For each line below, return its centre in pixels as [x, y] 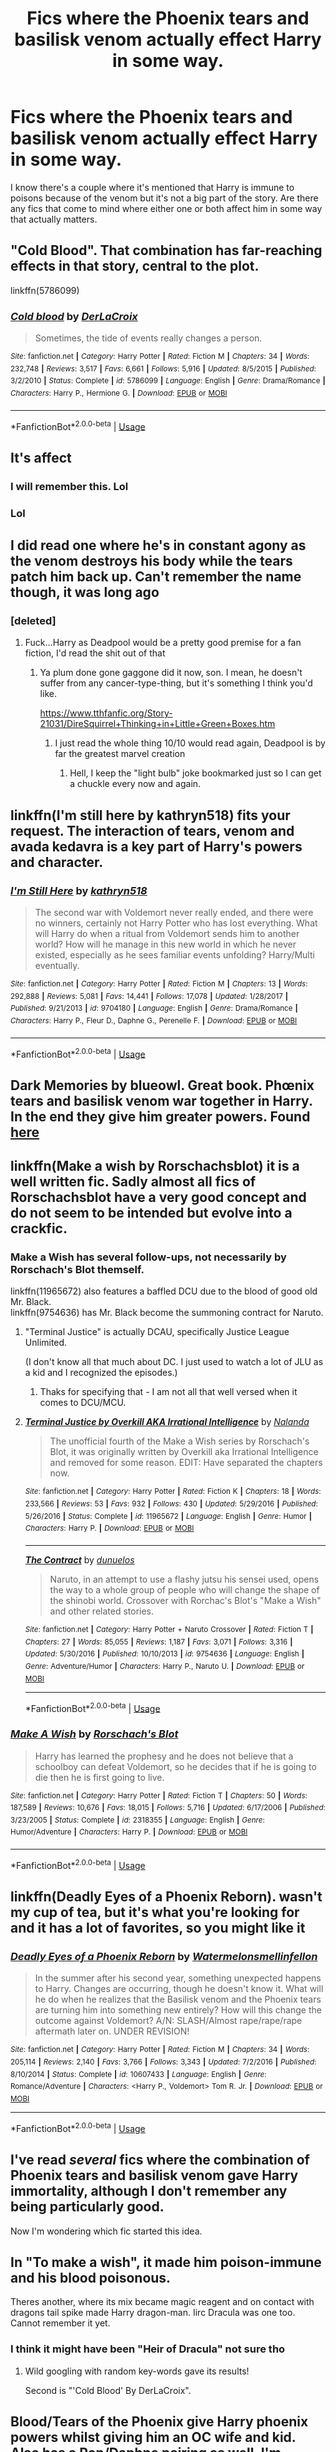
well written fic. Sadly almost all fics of [133, 1181]
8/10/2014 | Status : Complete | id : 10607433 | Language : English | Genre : [138, 2074]
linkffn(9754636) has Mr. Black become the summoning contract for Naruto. [167, 1313]
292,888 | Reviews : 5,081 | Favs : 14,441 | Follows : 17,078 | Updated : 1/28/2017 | [149, 996]
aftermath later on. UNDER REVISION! [112, 2031]
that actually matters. [54, 219]
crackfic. [39, 1228]
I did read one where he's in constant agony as [158, 545]
